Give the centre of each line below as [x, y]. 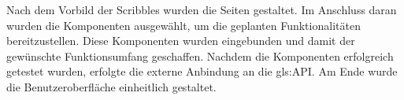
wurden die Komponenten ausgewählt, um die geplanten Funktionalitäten [183, 25]
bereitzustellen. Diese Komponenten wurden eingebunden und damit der [181, 41]
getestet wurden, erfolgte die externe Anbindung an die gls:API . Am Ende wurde [202, 71]
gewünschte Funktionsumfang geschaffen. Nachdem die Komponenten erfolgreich [200, 56]
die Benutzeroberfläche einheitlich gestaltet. [111, 86]
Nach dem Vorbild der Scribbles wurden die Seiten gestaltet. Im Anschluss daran [202, 9]
